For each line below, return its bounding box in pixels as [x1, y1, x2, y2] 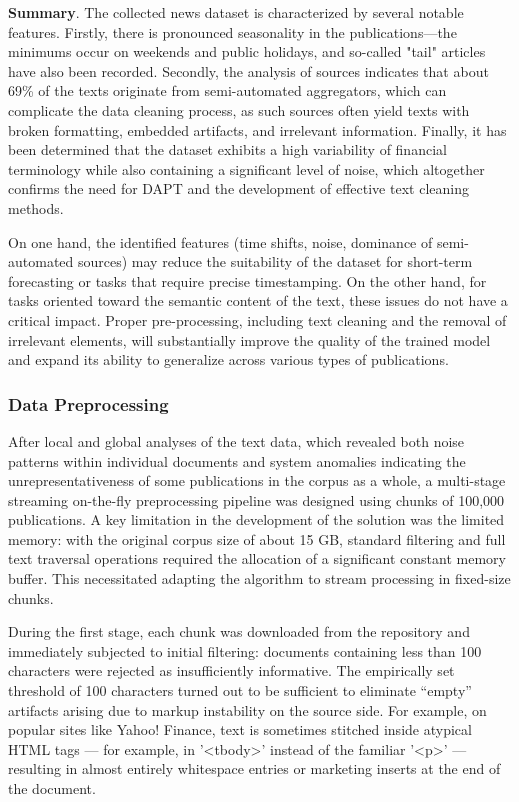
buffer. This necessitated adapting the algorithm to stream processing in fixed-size [8, 568, 511, 589]
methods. [8, 197, 64, 218]
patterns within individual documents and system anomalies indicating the [8, 450, 466, 471]
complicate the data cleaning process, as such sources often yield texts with [8, 99, 470, 120]
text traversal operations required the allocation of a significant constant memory [8, 548, 506, 569]
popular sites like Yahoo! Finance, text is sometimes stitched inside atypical [8, 719, 472, 740]
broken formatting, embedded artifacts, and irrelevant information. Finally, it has [8, 119, 507, 140]
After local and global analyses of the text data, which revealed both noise [8, 430, 465, 451]
